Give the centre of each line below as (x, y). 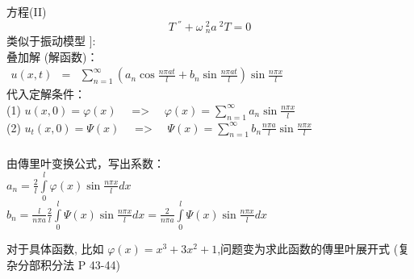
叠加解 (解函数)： (52, 56)
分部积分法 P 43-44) (69, 264)
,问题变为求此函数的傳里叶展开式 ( (308, 249)
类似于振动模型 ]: (51, 41)
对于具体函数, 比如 (55, 249)
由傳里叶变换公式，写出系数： (86, 163)
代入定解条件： (46, 94)
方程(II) (27, 11)
